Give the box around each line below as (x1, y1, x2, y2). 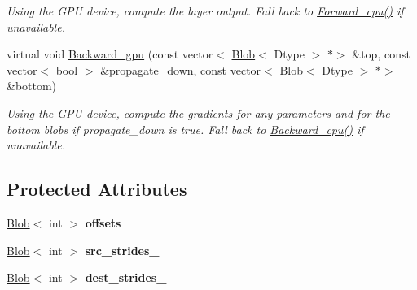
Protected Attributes (7, 176, 187, 201)
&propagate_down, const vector (100, 61, 261, 78)
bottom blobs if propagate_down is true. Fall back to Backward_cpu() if (7, 120, 364, 137)
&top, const (352, 45, 410, 63)
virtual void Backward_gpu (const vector (7, 45, 213, 63)
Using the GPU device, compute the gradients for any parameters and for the (7, 104, 390, 121)
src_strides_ (85, 241, 160, 258)
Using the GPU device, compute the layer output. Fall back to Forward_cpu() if (7, 2, 404, 19)
